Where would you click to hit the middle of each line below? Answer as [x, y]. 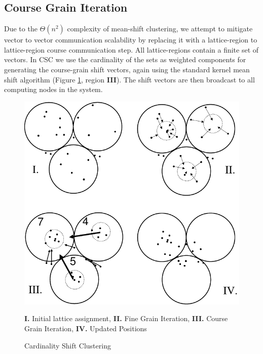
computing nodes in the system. [53, 89]
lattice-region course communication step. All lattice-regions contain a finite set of [131, 49]
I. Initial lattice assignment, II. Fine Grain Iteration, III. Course [126, 318]
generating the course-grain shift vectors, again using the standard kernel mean [127, 69]
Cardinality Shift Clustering [68, 345]
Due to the [21, 29]
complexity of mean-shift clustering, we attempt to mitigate [160, 29]
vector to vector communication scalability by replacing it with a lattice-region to [131, 40]
